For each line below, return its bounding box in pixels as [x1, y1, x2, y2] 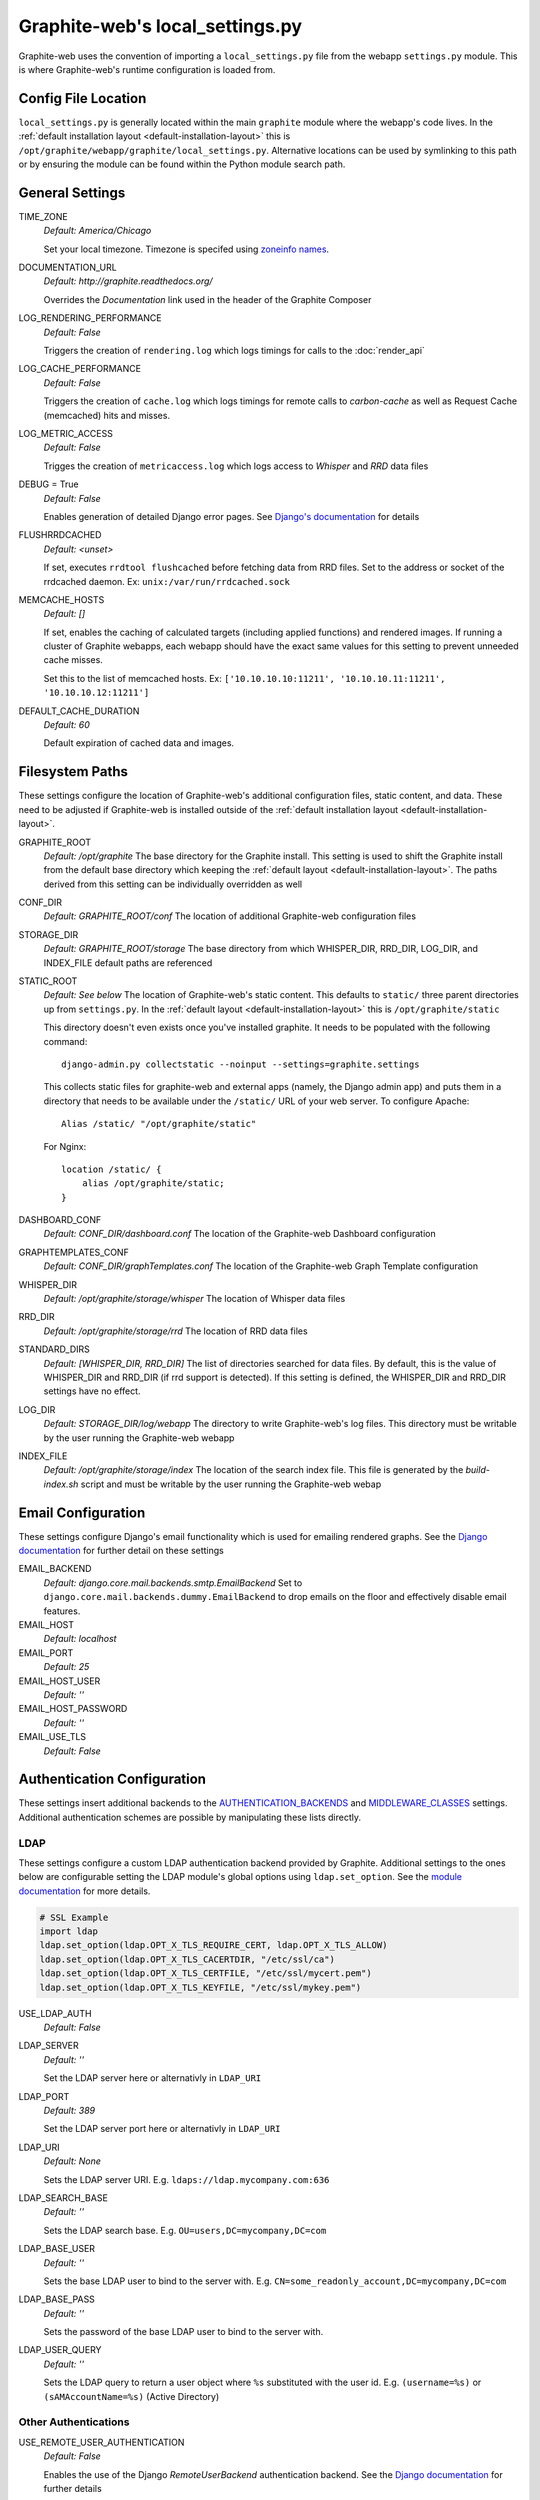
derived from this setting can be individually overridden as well [43, 878, 303, 890]
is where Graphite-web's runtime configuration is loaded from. [18, 63, 276, 75]
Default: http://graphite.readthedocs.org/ [43, 275, 214, 287]
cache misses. [43, 654, 104, 666]
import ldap [39, 1926, 99, 1937]
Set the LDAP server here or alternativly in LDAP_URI [43, 2072, 262, 2084]
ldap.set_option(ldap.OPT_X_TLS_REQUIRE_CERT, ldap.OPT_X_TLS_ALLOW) [39, 1940, 388, 1951]
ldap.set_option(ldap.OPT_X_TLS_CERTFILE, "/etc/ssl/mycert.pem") [39, 1968, 372, 1979]
